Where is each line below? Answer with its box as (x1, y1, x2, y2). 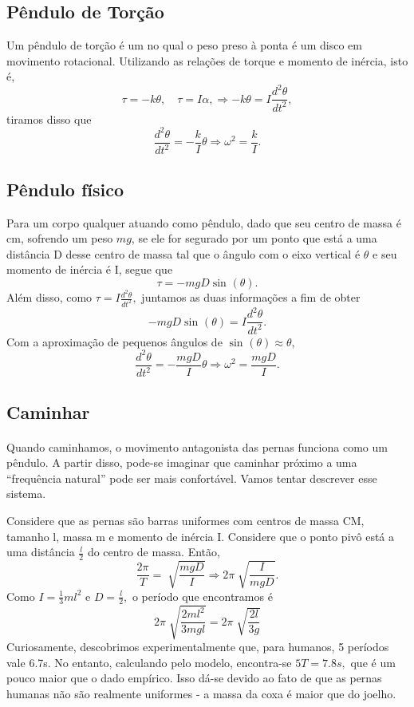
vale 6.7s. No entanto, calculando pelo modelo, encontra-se (6, 654, 292, 670)
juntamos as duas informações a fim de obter (141, 289, 361, 306)
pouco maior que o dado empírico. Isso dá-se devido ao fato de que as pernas (6, 669, 382, 686)
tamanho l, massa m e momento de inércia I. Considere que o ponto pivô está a (6, 527, 395, 544)
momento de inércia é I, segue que (6, 261, 173, 278)
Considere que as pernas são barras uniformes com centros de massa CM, (6, 512, 365, 529)
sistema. (6, 485, 46, 502)
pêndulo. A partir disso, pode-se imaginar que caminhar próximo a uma (6, 454, 357, 471)
